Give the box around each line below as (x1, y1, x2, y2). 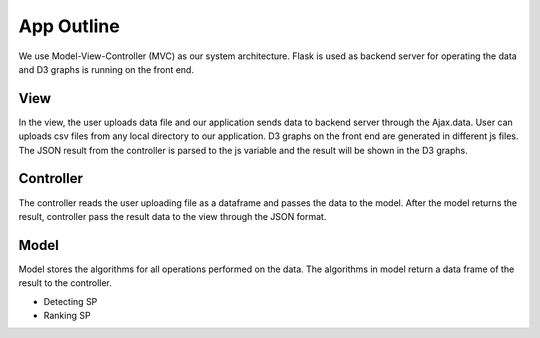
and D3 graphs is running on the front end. (18, 63, 195, 75)
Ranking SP (43, 310, 91, 321)
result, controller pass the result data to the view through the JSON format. (18, 210, 327, 222)
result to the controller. (18, 277, 112, 289)
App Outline (18, 15, 120, 37)
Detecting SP (43, 295, 98, 307)
